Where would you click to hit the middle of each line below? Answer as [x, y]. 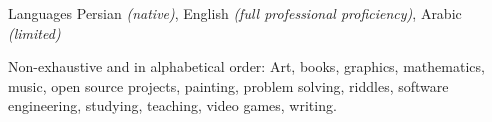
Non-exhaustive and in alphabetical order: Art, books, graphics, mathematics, [246, 66]
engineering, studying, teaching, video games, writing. [172, 105]
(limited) [34, 32]
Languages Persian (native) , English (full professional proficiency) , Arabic [235, 13]
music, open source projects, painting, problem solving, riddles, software [228, 85]
